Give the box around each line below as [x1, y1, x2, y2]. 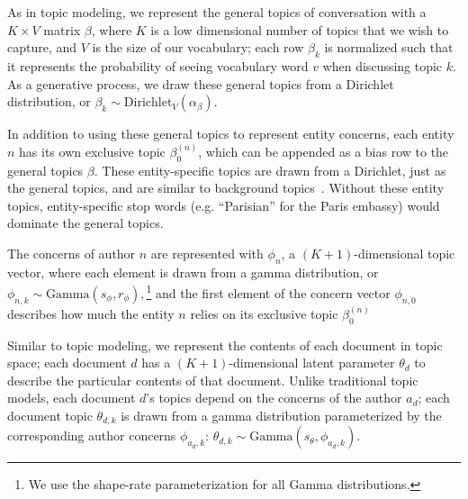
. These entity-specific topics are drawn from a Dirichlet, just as [94, 160, 446, 179]
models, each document [7, 388, 136, 407]
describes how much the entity [7, 304, 175, 322]
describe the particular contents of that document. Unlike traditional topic [7, 370, 418, 389]
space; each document [7, 353, 127, 372]
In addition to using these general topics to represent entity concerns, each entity [7, 124, 454, 143]
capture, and [7, 38, 77, 57]
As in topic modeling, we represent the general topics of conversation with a [7, 3, 427, 21]
